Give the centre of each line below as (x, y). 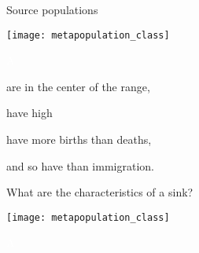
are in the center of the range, (78, 86)
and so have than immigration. (80, 165)
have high (29, 113)
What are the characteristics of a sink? (100, 192)
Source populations (52, 9)
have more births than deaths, (79, 139)
